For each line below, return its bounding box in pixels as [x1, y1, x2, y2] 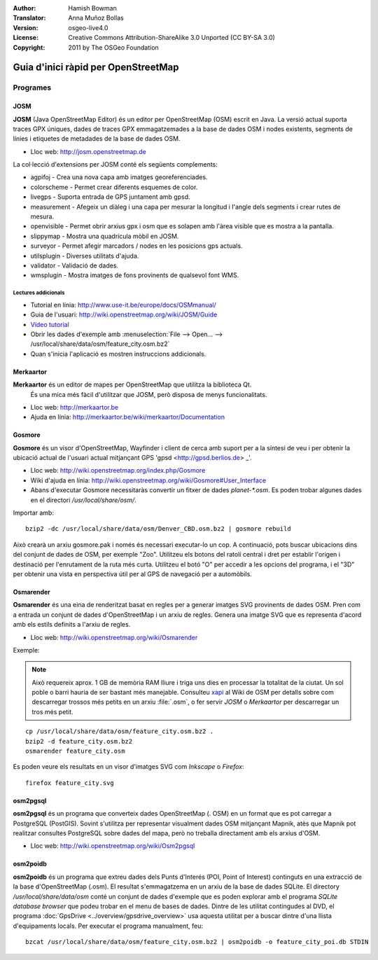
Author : [13, 4, 36, 12]
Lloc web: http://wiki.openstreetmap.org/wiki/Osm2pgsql [30, 842, 195, 850]
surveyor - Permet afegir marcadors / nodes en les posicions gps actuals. [30, 242, 243, 250]
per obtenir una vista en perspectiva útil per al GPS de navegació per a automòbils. [13, 569, 252, 578]
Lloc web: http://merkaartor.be [30, 403, 119, 411]
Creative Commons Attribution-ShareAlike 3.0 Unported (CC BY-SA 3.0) [68, 34, 276, 42]
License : [13, 34, 38, 42]
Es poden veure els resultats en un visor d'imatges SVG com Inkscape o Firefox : [13, 763, 244, 771]
